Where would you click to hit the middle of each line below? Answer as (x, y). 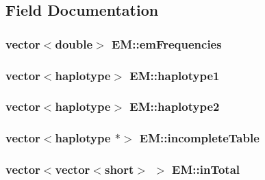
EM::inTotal (206, 169)
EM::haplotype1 (175, 75)
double (74, 43)
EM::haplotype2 (175, 106)
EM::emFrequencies (166, 43)
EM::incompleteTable (199, 138)
